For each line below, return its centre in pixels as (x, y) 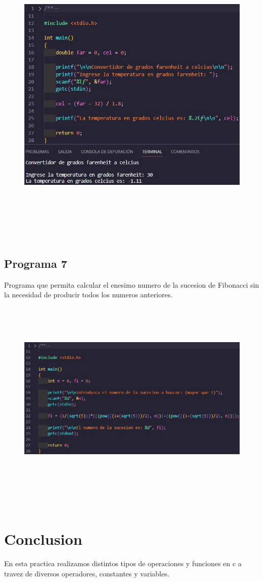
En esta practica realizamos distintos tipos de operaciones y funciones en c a (123, 563)
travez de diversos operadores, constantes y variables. (87, 573)
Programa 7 (36, 263)
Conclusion (43, 539)
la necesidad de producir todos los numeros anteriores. (88, 295)
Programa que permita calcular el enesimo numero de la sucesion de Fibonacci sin (132, 284)
